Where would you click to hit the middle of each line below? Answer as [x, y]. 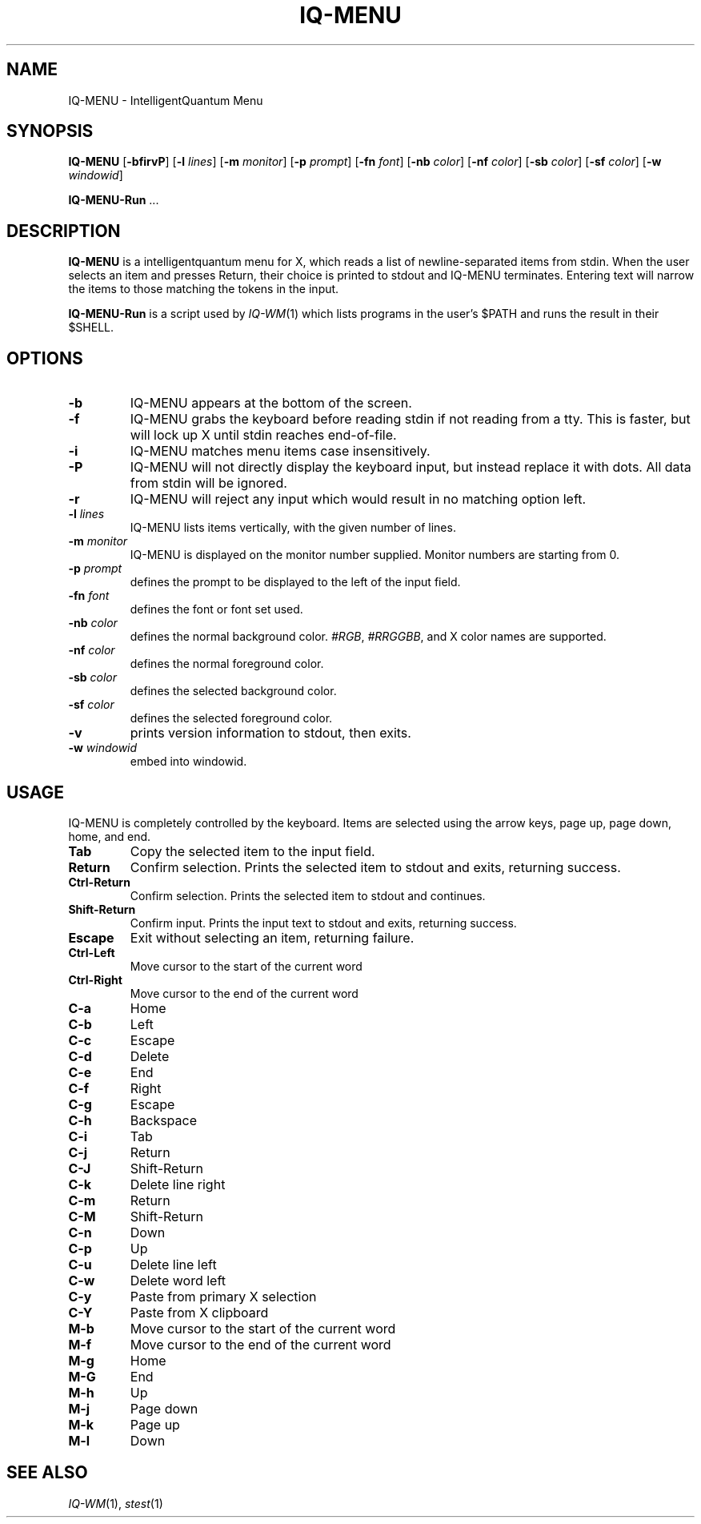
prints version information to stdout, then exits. [270, 733]
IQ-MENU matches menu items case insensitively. [280, 451]
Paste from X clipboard [199, 1312]
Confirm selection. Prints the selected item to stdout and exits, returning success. [375, 867]
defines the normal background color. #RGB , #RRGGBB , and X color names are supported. [368, 637]
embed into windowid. [188, 762]
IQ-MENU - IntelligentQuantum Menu [166, 100]
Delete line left [173, 1264]
